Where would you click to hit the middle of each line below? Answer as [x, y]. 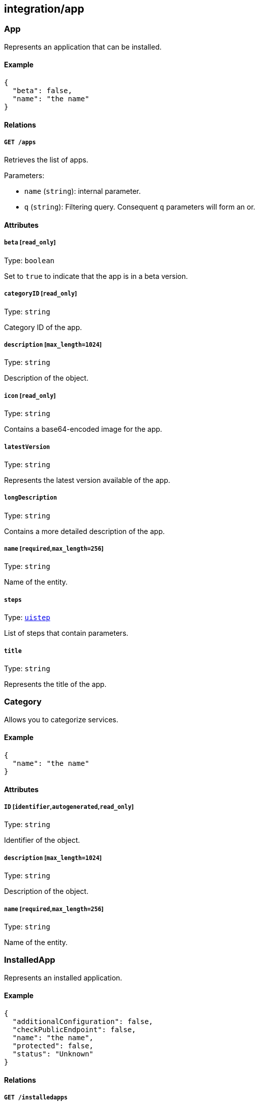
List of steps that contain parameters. [66, 633]
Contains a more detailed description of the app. [85, 531]
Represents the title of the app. [55, 684]
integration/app [44, 9]
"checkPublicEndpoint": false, [74, 1029]
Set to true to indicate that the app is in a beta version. [96, 276]
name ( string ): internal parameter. [83, 191]
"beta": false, [42, 91]
